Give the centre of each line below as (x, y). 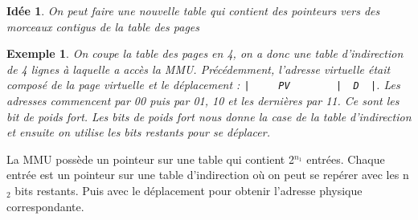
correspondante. (45, 206)
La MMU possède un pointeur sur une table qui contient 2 (150, 159)
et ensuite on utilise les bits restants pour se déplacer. (138, 132)
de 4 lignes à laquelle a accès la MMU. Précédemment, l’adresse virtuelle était (199, 69)
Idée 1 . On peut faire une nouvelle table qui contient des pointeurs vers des (193, 10)
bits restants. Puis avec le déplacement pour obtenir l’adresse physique (189, 190)
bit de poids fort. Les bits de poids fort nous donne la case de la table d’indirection (209, 116)
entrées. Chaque (346, 159)
